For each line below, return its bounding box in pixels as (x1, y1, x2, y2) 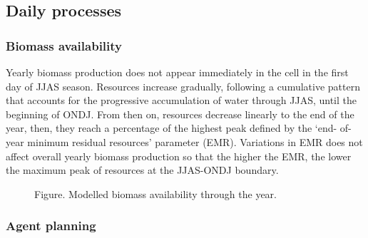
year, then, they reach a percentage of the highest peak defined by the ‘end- (6, 120, 337, 135)
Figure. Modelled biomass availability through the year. (34, 186, 277, 201)
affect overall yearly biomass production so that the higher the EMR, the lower (6, 148, 352, 163)
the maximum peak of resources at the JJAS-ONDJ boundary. (6, 162, 279, 177)
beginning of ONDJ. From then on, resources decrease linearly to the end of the (6, 106, 354, 121)
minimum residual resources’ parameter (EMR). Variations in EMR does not (27, 134, 363, 149)
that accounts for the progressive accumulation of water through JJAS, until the (6, 93, 357, 108)
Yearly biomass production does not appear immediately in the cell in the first (6, 65, 349, 79)
